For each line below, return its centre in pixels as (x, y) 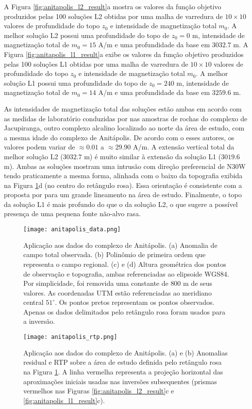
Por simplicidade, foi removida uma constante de (96, 283)
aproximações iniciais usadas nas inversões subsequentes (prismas (120, 381)
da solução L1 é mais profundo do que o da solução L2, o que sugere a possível (121, 204)
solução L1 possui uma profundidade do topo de (76, 83)
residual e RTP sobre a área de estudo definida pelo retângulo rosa (123, 362)
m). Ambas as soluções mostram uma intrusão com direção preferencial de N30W (125, 166)
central (34, 302)
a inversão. (39, 321)
